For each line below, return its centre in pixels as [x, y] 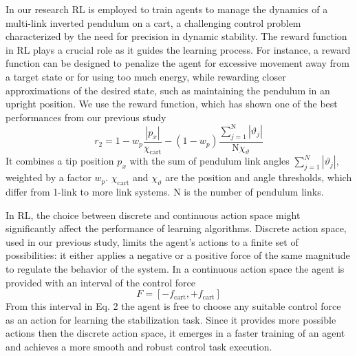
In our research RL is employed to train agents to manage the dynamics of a [167, 9]
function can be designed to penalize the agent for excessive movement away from [177, 63]
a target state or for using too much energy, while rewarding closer [146, 76]
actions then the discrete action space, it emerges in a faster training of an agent [175, 333]
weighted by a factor [48, 177]
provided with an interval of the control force [100, 282]
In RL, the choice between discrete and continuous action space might [153, 214]
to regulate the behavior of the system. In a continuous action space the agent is [175, 269]
